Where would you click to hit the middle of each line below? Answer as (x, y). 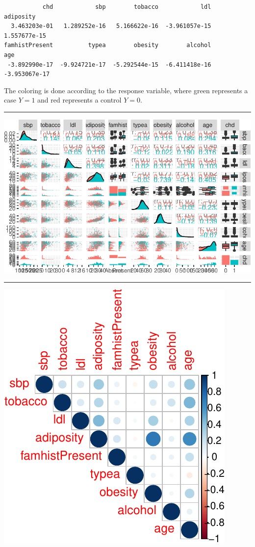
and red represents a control (79, 100)
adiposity (20, 16)
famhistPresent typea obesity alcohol (108, 45)
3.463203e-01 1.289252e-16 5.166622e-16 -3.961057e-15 (111, 26)
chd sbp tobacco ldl (127, 7)
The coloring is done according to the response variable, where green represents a (126, 90)
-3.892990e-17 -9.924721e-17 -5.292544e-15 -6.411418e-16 (109, 65)
